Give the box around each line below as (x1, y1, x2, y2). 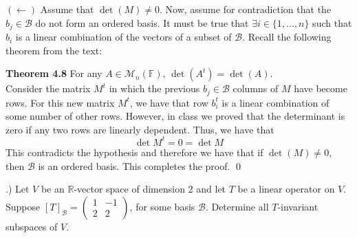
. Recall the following (242, 30, 332, 44)
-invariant (277, 199, 318, 213)
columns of (232, 81, 279, 96)
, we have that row (129, 95, 208, 109)
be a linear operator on (237, 182, 335, 196)
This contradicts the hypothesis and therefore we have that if (6, 144, 263, 159)
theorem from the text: (6, 43, 102, 57)
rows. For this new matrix (6, 95, 115, 109)
